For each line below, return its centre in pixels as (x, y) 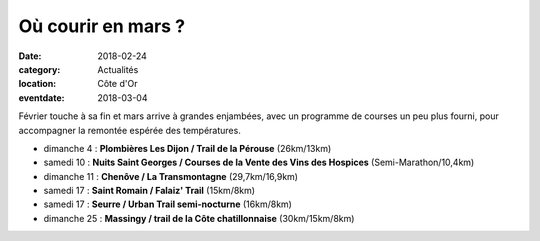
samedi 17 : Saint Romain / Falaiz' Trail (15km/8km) (149, 191)
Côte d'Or (117, 84)
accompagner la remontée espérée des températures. (130, 130)
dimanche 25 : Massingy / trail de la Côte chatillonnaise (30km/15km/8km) (199, 218)
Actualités (118, 69)
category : (39, 69)
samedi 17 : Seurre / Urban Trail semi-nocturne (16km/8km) (167, 204)
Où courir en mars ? (101, 26)
